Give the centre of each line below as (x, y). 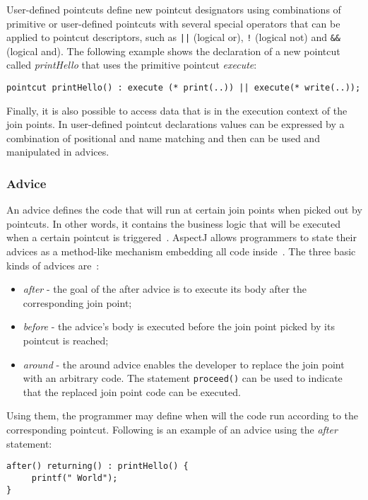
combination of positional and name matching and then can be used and (163, 138)
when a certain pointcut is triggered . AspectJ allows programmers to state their (182, 237)
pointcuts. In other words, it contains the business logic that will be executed (174, 223)
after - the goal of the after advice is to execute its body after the (165, 289)
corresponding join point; (77, 302)
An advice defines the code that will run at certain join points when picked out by (184, 210)
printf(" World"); (75, 478)
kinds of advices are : (53, 265)
